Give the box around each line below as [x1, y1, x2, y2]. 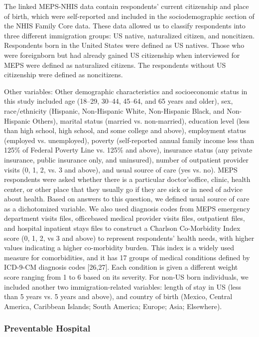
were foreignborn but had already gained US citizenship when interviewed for [4, 49, 240, 60]
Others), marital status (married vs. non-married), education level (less [32, 115, 250, 126]
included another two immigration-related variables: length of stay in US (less [4, 281, 242, 292]
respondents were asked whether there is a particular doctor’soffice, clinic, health [4, 174, 251, 184]
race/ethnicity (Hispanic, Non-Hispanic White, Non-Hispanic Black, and [4, 105, 225, 116]
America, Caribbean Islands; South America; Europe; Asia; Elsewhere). [4, 301, 222, 311]
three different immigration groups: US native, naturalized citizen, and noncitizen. [4, 30, 255, 40]
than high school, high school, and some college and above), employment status [4, 125, 247, 136]
